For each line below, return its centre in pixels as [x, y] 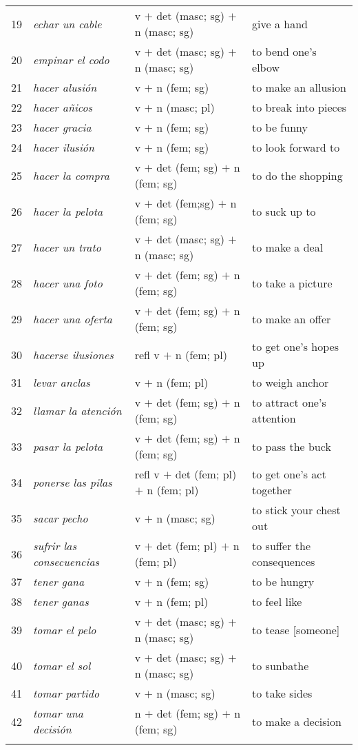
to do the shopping [297, 175]
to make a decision [297, 721]
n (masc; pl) [186, 107]
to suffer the [282, 546]
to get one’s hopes [295, 346]
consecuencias [66, 561]
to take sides [282, 693]
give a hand [280, 23]
